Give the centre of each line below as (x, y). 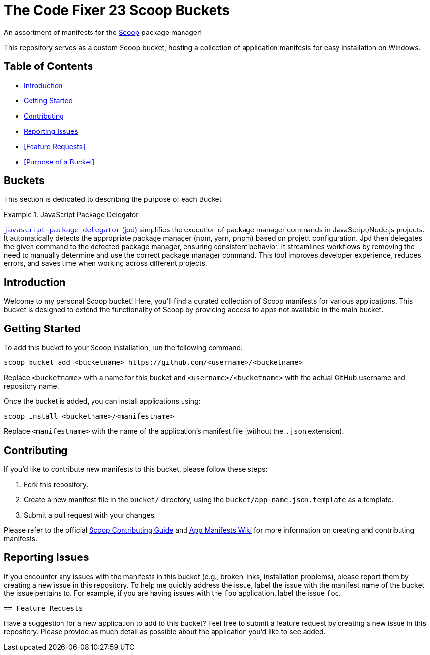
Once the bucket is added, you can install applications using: (102, 401)
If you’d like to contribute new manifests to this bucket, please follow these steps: (136, 469)
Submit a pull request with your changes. (90, 515)
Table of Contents (49, 66)
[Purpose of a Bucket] (59, 162)
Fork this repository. (56, 484)
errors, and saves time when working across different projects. (106, 263)
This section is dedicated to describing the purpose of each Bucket (113, 199)
